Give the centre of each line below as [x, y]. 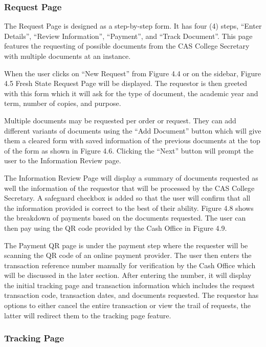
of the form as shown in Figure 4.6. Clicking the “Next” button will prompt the [129, 150]
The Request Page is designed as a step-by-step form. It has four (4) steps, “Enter [133, 26]
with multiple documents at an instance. [68, 56]
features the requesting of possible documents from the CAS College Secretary [127, 46]
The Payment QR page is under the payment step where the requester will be [126, 245]
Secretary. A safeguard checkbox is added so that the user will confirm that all [127, 198]
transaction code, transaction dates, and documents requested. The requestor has [131, 295]
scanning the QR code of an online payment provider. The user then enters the [128, 255]
